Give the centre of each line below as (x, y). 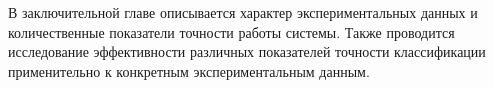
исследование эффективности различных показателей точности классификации (247, 51)
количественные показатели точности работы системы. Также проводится (231, 31)
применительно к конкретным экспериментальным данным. (189, 70)
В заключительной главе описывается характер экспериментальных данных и (243, 12)
